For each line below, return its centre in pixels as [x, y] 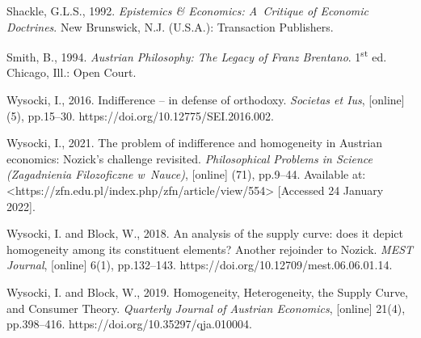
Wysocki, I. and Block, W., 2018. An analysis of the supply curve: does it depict [205, 233]
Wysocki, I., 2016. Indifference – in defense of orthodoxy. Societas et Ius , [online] [206, 100]
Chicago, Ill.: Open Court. [72, 72]
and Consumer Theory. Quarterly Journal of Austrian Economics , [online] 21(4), [206, 308]
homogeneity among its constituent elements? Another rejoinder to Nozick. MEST [210, 249]
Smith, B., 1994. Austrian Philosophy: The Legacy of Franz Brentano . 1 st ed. [197, 55]
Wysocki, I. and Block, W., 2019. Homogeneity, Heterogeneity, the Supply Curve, [207, 292]
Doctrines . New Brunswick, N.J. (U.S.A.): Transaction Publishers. [170, 26]
